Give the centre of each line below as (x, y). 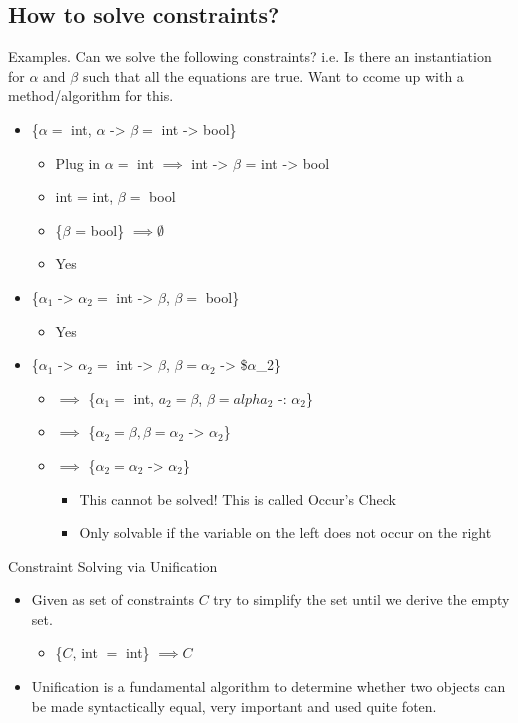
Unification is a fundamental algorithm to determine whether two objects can (268, 686)
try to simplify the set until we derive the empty (361, 599)
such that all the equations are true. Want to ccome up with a (273, 75)
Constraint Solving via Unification (113, 565)
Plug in (78, 162)
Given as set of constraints (113, 599)
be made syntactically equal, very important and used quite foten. (234, 705)
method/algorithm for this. (91, 95)
